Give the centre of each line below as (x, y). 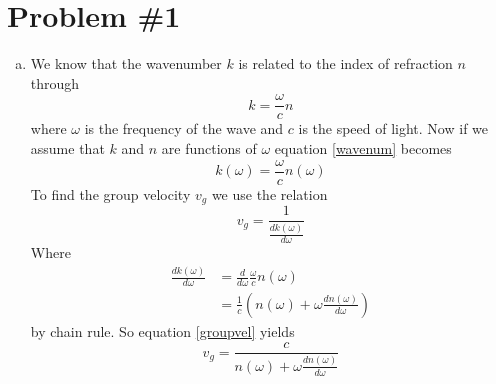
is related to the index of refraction (345, 63)
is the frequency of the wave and (184, 128)
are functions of (209, 147)
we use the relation (269, 193)
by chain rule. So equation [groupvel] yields (162, 330)
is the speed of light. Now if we (393, 128)
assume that (67, 147)
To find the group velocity (110, 193)
